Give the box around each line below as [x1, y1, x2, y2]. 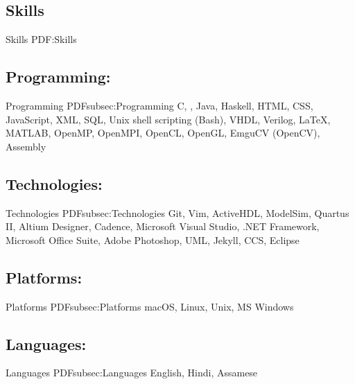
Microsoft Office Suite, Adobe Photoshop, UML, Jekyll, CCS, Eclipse [6, 232, 300, 247]
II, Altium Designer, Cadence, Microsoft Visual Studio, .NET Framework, [6, 219, 320, 234]
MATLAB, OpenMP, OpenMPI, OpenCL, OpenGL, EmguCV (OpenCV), [6, 125, 320, 140]
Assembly [6, 139, 46, 153]
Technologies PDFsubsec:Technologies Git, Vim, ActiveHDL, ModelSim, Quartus [6, 205, 349, 220]
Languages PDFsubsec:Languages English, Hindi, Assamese [6, 365, 258, 380]
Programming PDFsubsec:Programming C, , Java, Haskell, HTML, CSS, [6, 98, 313, 112]
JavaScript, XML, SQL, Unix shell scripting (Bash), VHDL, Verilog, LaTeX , [6, 112, 331, 126]
